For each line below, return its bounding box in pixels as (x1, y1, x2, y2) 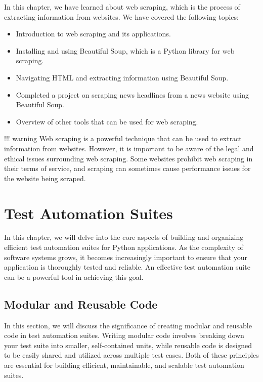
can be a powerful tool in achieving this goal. (4, 271, 144, 282)
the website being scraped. (4, 173, 86, 183)
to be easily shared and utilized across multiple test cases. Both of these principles (4, 350, 259, 360)
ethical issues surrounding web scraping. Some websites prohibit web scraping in (4, 153, 253, 163)
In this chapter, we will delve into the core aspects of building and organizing (4, 232, 244, 242)
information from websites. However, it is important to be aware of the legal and (4, 143, 254, 153)
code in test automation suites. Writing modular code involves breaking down (4, 330, 244, 341)
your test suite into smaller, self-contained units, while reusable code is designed (4, 339, 252, 350)
